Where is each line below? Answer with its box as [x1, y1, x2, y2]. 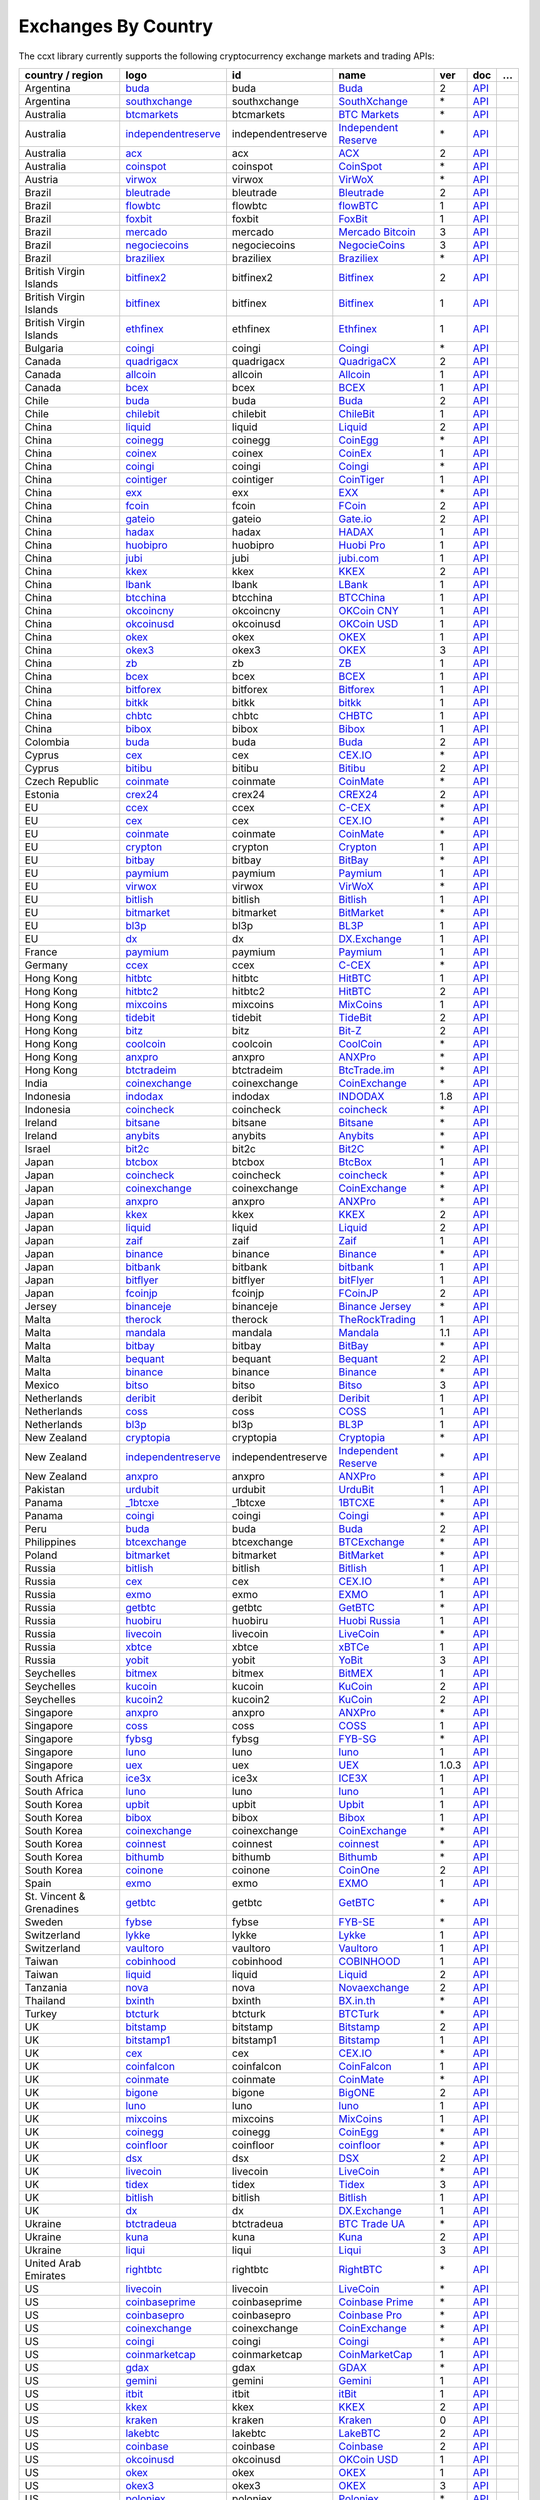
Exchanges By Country [18, 15, 214, 37]
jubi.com [338, 551, 380, 565]
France [24, 945, 58, 959]
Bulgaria [24, 341, 64, 355]
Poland [24, 1548, 58, 1562]
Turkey [24, 2006, 58, 2020]
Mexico [24, 1378, 60, 1392]
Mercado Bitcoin [338, 225, 416, 239]
